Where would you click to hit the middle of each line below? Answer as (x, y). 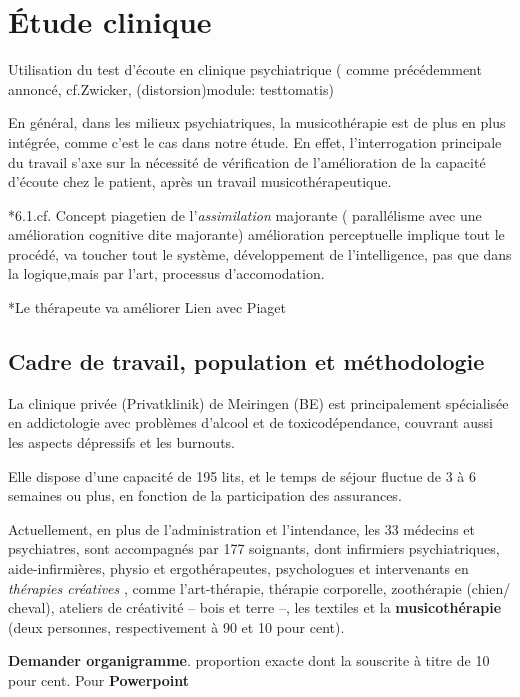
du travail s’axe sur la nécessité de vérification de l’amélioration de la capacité (247, 161)
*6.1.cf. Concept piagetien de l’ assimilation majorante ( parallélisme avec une (245, 214)
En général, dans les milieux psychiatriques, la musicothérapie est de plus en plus (257, 122)
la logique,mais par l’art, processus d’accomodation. (166, 273)
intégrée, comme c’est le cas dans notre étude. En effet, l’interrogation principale (255, 141)
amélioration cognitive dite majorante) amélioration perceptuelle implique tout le (256, 234)
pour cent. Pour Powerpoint (99, 679)
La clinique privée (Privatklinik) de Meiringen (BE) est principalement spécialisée (258, 402)
